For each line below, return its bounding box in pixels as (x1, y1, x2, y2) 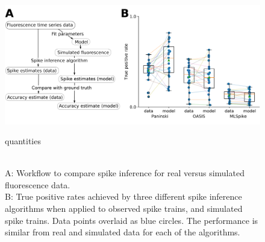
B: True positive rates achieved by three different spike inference (5, 190, 242, 203)
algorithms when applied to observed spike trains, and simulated (5, 202, 243, 215)
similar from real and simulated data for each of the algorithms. (5, 226, 240, 238)
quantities (5, 135, 41, 147)
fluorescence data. (5, 178, 70, 191)
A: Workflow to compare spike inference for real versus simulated (5, 167, 245, 179)
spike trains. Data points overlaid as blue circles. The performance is (5, 214, 258, 226)
